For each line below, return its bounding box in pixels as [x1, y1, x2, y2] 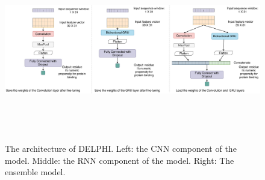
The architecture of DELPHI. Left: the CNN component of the [5, 142, 237, 154]
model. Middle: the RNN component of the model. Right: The [5, 154, 234, 166]
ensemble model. [5, 166, 66, 178]
